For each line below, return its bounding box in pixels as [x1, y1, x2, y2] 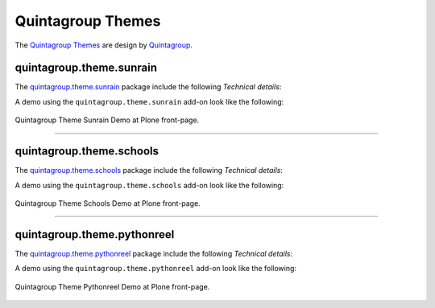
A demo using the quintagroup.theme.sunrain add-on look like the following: [14, 97, 284, 106]
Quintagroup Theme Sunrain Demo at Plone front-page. [14, 115, 200, 125]
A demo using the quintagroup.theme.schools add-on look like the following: [14, 180, 284, 190]
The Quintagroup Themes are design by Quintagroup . [14, 40, 193, 50]
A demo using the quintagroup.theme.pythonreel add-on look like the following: [14, 264, 297, 273]
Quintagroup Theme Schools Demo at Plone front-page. [14, 198, 201, 208]
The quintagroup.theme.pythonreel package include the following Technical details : [14, 248, 293, 258]
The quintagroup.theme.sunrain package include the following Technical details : [14, 82, 282, 92]
